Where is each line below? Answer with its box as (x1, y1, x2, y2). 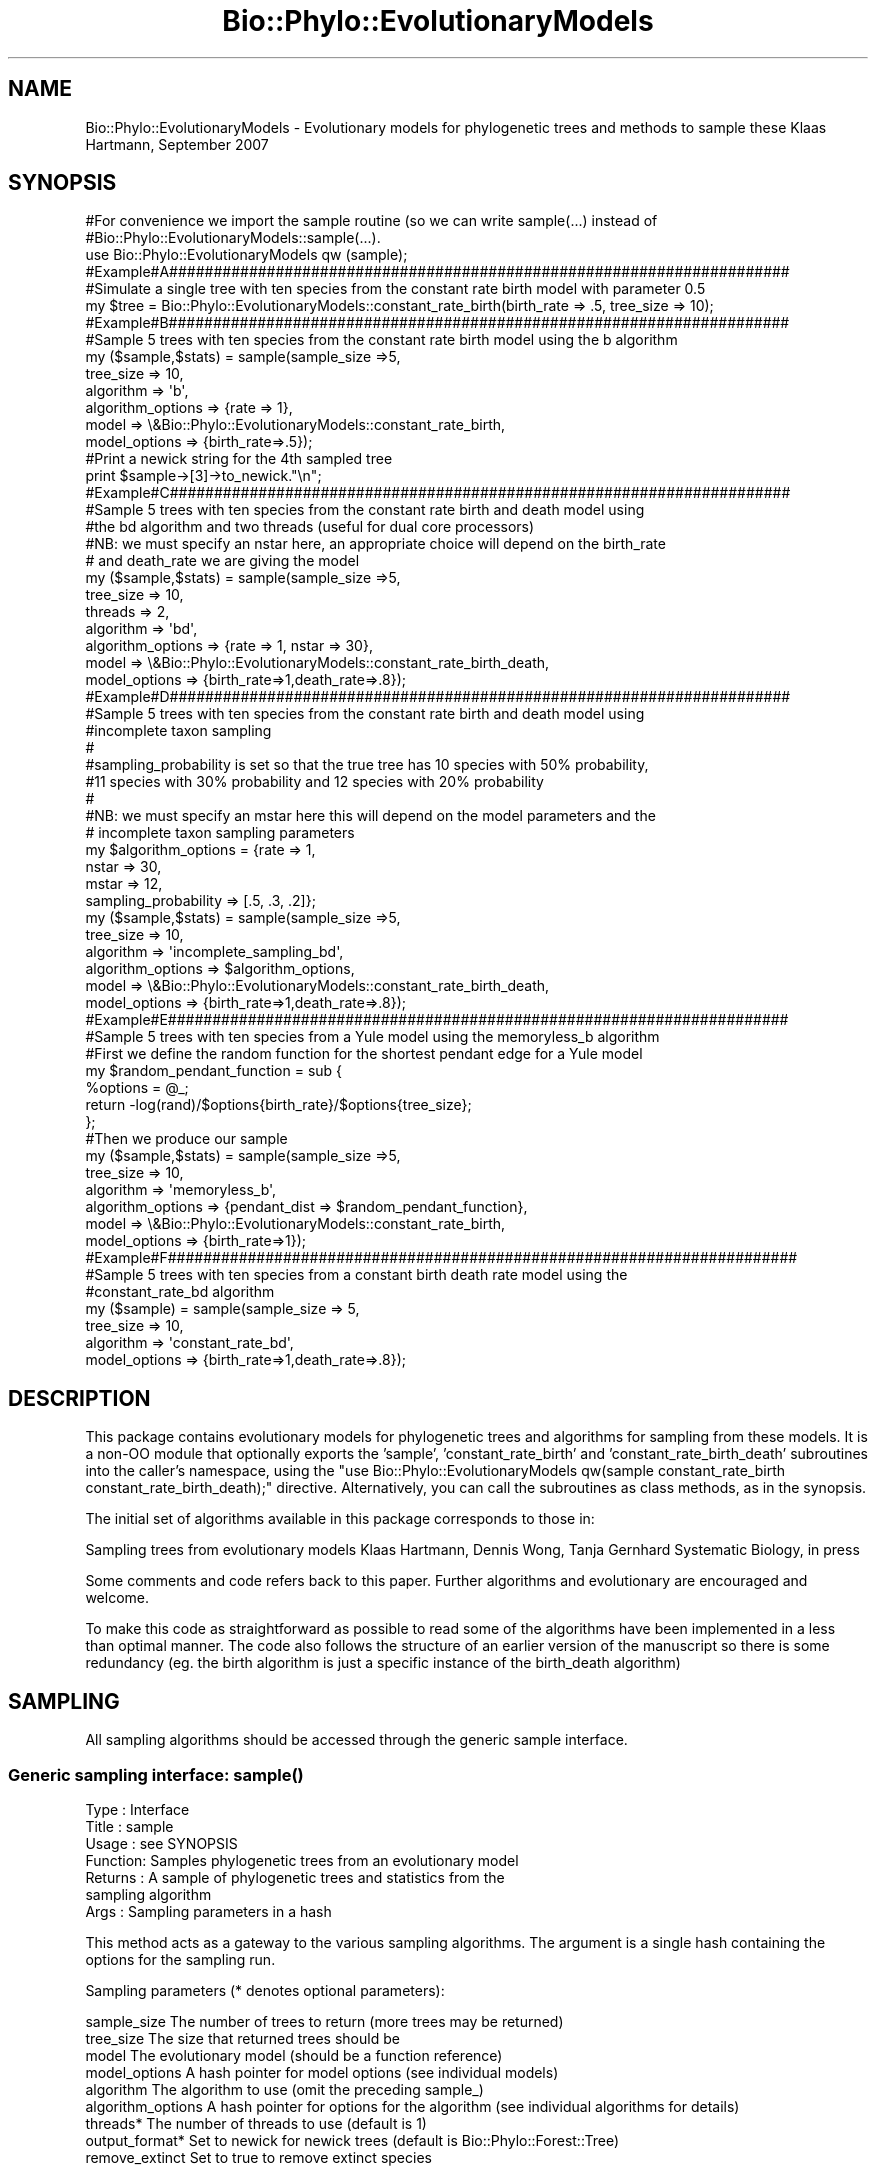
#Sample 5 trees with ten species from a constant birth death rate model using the (85, 1266, 628, 1284)
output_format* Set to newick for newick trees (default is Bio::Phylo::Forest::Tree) (85, 2131, 620, 2149)
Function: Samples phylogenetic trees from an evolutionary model (85, 1851, 519, 1869)
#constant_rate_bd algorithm (85, 1283, 275, 1301)
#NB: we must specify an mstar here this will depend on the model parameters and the (85, 807, 656, 825)
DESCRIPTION (8, 1385, 151, 1411)
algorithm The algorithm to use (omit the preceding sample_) (85, 2080, 484, 2098)
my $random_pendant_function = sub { (85, 1062, 343, 1080)
